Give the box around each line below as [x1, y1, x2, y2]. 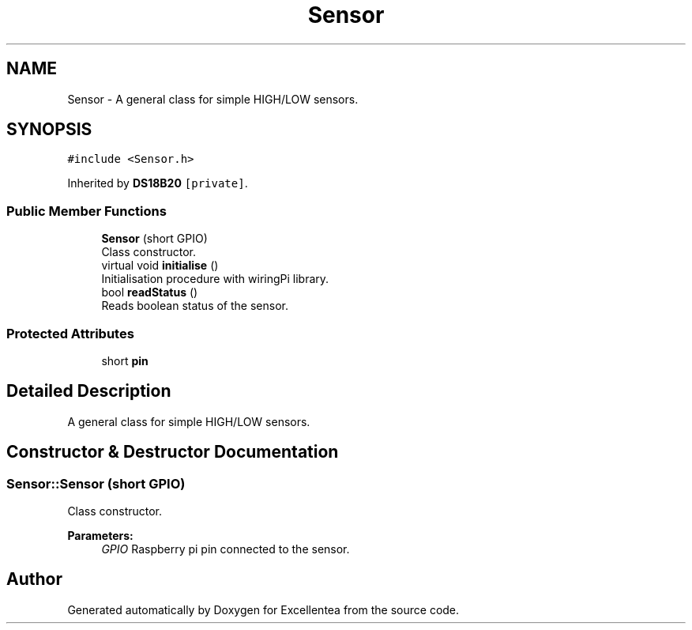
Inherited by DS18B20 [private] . [67, 176, 248, 191]
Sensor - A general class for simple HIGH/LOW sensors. [67, 92, 359, 106]
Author [6, 569, 62, 590]
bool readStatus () [101, 285, 198, 300]
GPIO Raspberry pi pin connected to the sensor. [101, 542, 350, 556]
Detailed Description [6, 381, 171, 402]
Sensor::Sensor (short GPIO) [6, 475, 186, 492]
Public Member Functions [6, 202, 167, 219]
